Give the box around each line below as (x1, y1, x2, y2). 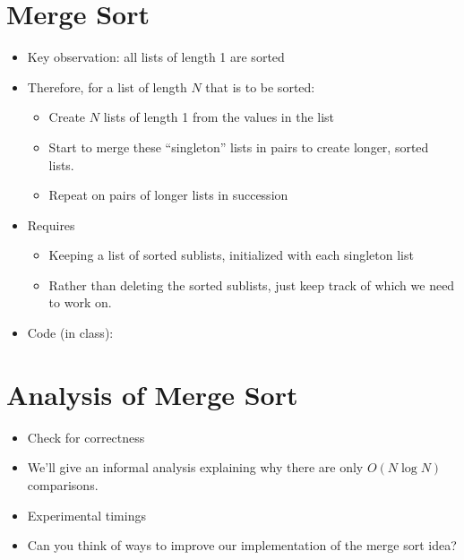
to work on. (48, 293, 112, 312)
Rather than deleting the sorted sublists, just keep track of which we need (48, 275, 455, 294)
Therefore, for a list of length (27, 77, 187, 96)
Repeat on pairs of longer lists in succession (48, 185, 288, 204)
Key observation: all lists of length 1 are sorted (27, 47, 285, 66)
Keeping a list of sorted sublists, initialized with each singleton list (48, 246, 414, 264)
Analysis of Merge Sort (6, 375, 298, 412)
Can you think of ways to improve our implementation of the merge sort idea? (27, 536, 457, 555)
